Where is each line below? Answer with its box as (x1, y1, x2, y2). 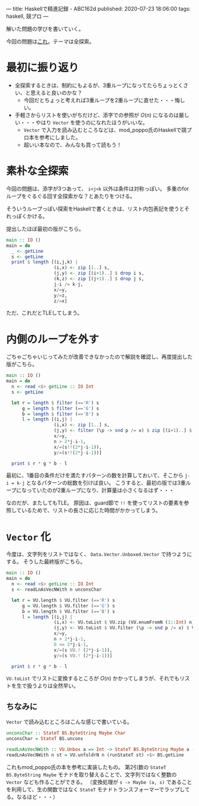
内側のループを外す (6, 333, 99, 346)
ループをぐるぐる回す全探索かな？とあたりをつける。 (6, 192, 136, 199)
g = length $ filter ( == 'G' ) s (21, 405, 99, 412)
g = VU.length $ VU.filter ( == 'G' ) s (21, 603, 115, 609)
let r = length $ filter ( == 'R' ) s (11, 400, 99, 406)
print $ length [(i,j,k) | (11, 259, 78, 265)
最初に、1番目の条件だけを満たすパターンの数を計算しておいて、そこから (6, 472, 184, 479)
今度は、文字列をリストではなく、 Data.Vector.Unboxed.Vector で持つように (6, 551, 192, 558)
